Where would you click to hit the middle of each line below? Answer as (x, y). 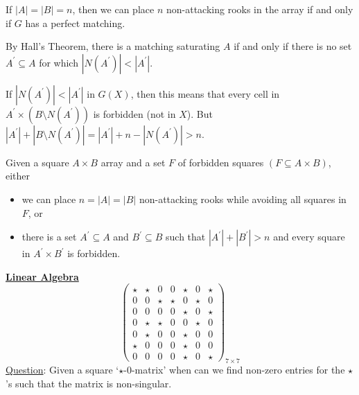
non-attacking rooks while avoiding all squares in (243, 199)
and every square (309, 237)
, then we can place (113, 9)
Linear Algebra (42, 276)
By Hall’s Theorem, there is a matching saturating (113, 46)
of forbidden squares (221, 162)
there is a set (49, 237)
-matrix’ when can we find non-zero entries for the (238, 370)
